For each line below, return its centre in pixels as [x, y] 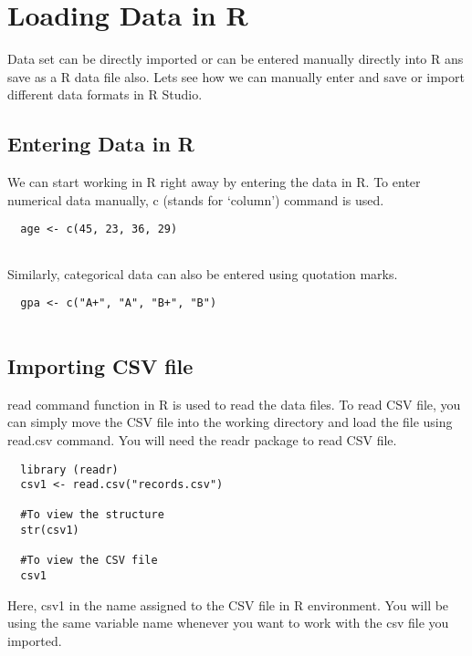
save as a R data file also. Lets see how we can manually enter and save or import [236, 76]
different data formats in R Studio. [105, 94]
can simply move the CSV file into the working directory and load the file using [230, 422]
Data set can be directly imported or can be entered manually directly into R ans [236, 59]
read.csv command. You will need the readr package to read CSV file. [202, 439]
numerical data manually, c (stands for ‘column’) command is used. [196, 199]
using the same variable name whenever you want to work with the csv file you [228, 623]
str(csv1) [50, 531]
